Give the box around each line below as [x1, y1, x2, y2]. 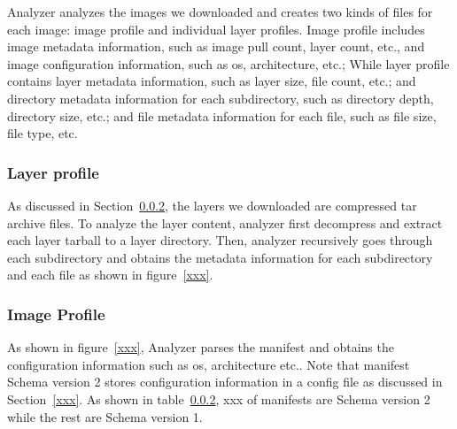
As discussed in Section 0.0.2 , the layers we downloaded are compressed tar [7, 195, 417, 214]
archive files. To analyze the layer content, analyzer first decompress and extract [7, 213, 443, 232]
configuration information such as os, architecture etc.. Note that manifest [7, 355, 410, 373]
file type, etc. [7, 124, 78, 142]
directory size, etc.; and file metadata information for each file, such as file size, [7, 106, 437, 125]
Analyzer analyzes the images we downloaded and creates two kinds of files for [7, 3, 433, 20]
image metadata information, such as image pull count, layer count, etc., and [7, 37, 425, 56]
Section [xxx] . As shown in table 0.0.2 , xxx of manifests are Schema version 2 [7, 389, 430, 408]
